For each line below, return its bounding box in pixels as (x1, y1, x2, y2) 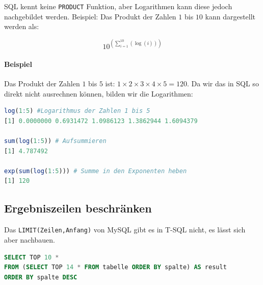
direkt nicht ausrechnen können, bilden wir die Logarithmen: (4, 88, 193, 99)
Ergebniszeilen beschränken (4, 200, 152, 216)
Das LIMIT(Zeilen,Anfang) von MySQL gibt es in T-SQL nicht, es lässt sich (4, 224, 246, 235)
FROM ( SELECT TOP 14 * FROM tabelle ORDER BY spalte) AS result (4, 264, 227, 271)
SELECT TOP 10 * (4, 253, 59, 261)
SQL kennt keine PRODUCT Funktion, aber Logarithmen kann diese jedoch (4, 1, 232, 11)
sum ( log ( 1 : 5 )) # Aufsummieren (4, 137, 107, 145)
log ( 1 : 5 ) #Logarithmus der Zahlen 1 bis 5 (4, 107, 150, 115)
